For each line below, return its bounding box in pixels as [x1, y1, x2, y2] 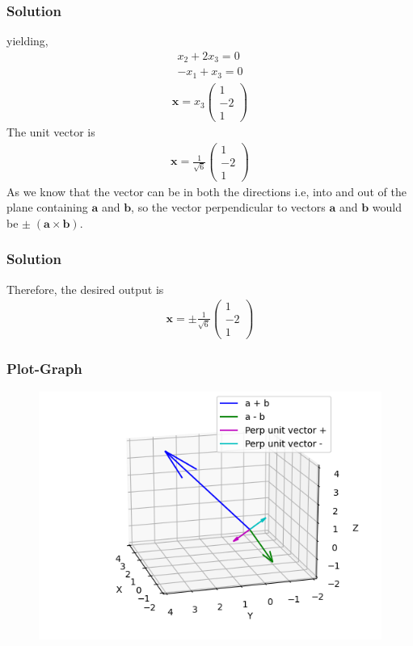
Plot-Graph [6, 359, 82, 379]
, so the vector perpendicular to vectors [131, 199, 326, 216]
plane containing [6, 199, 88, 216]
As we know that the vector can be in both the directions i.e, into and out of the [6, 182, 407, 199]
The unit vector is [6, 123, 95, 140]
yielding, [6, 32, 48, 49]
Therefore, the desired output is [6, 280, 164, 297]
